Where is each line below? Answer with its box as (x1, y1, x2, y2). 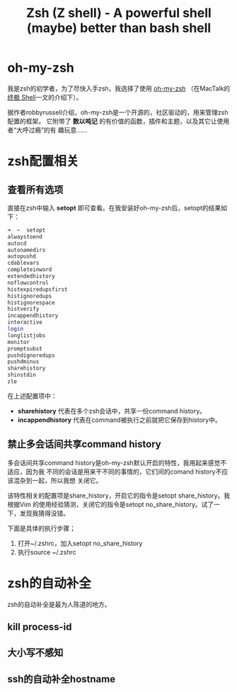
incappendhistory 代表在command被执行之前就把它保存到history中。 (17, 416, 221, 424)
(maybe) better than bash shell (26, 20, 212, 36)
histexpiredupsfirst (7, 285, 69, 293)
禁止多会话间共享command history (7, 438, 161, 450)
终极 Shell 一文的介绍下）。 (7, 93, 83, 101)
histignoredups (7, 292, 52, 299)
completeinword (7, 266, 52, 273)
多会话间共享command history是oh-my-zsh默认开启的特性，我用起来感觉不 (7, 458, 227, 467)
